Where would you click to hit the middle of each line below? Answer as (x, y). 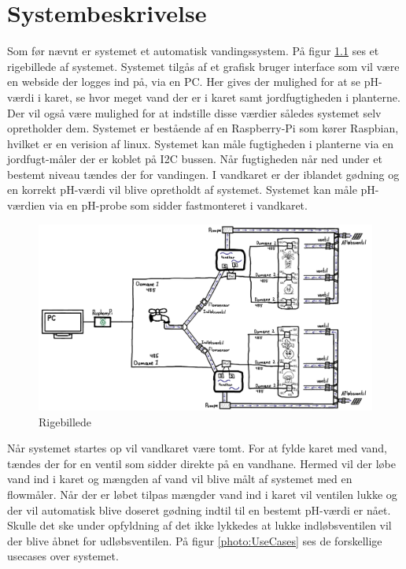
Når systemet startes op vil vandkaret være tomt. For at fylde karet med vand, (197, 448)
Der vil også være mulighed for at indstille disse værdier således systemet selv (194, 112)
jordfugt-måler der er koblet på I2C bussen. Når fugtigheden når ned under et (195, 159)
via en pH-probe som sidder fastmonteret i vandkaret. (178, 205)
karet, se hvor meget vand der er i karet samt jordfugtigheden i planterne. (222, 97)
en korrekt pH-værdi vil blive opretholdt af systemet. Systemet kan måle (182, 190)
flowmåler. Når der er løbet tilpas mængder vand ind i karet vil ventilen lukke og (202, 495)
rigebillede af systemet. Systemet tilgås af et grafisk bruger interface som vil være (203, 66)
